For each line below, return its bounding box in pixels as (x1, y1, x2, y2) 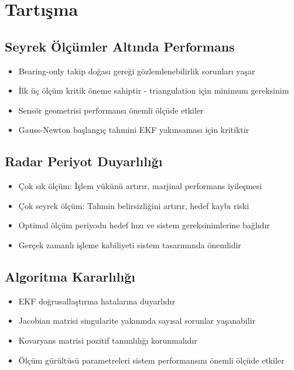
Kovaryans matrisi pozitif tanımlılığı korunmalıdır (18, 334, 197, 346)
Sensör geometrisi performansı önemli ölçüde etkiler (18, 104, 204, 116)
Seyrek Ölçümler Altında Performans (5, 37, 235, 55)
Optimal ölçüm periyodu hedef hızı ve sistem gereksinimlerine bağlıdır (18, 219, 270, 231)
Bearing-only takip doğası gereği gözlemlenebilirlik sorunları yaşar (18, 64, 255, 77)
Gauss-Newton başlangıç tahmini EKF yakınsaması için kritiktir (18, 124, 249, 136)
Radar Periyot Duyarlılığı (5, 152, 163, 170)
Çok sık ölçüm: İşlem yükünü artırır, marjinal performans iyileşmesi (18, 180, 262, 192)
